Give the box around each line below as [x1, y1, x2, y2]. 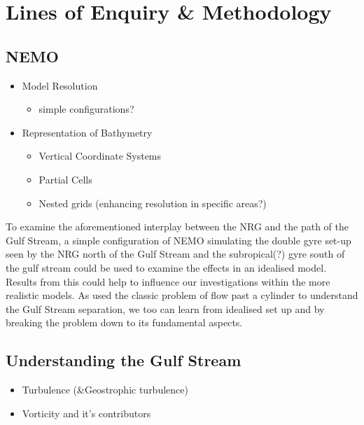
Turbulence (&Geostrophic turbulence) [22, 382, 188, 397]
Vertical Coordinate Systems [38, 148, 162, 163]
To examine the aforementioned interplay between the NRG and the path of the [6, 219, 349, 234]
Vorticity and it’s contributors [22, 405, 151, 420]
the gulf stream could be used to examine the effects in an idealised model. [6, 260, 327, 274]
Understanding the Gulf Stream [6, 349, 241, 371]
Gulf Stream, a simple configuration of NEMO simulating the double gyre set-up [6, 232, 351, 247]
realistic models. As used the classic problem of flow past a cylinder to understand [6, 288, 358, 302]
